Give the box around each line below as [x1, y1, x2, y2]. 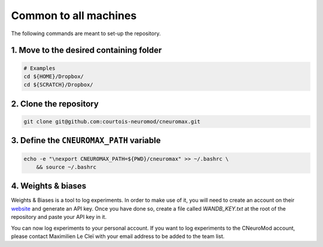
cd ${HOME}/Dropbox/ [23, 73, 84, 80]
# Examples [23, 64, 56, 72]
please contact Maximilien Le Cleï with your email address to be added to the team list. [11, 233, 225, 240]
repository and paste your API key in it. [11, 214, 107, 221]
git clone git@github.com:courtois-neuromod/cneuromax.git [23, 118, 200, 125]
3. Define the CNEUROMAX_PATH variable [11, 135, 161, 146]
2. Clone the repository [11, 98, 99, 109]
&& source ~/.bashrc [36, 163, 97, 170]
